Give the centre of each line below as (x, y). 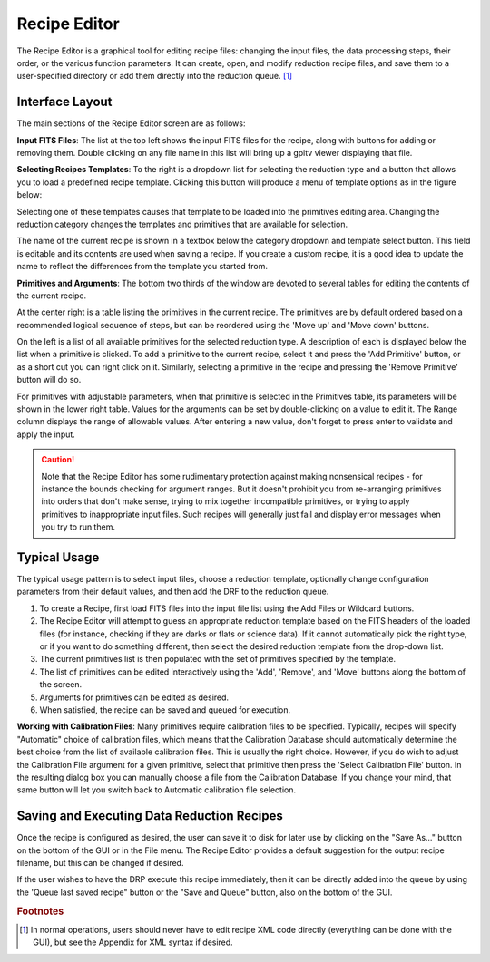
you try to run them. (78, 527)
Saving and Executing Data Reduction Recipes (150, 816)
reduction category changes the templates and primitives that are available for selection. (182, 224)
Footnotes (40, 911)
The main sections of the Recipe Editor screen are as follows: (131, 123)
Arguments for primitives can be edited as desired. (134, 697)
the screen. (61, 685)
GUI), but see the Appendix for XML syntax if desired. (133, 942)
